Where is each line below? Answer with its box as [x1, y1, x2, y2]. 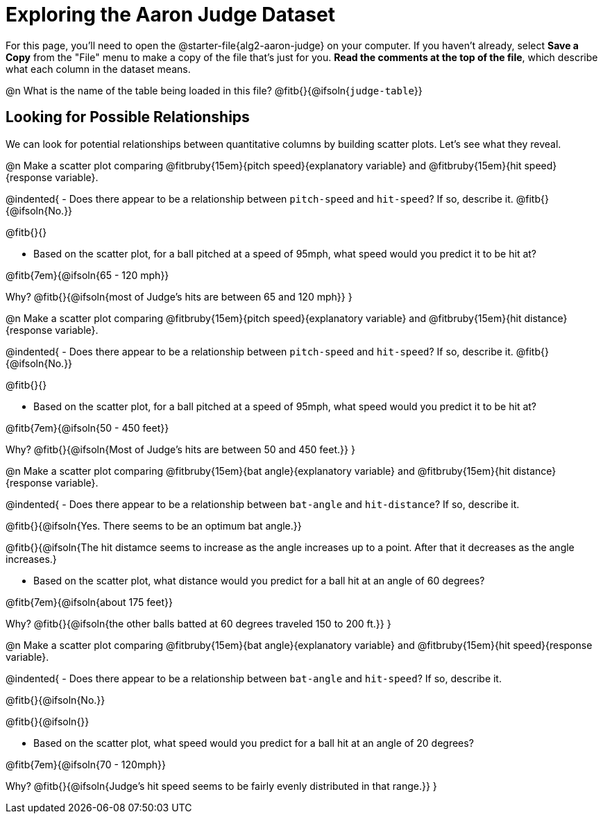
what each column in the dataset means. [6, 62, 191, 75]
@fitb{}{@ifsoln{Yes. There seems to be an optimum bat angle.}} [6, 519, 302, 532]
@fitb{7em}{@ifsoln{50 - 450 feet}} [6, 421, 169, 434]
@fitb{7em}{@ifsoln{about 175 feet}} [6, 596, 173, 608]
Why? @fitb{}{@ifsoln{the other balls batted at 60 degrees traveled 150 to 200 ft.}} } [6, 617, 391, 630]
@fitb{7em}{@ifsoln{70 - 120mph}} [6, 758, 166, 770]
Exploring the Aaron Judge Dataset [6, 3, 335, 26]
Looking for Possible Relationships [6, 108, 250, 126]
